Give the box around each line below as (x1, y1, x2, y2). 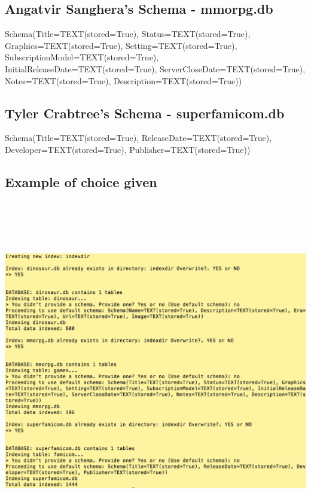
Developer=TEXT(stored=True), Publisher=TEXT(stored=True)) (5, 143, 251, 155)
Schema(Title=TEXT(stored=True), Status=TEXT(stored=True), (5, 27, 251, 40)
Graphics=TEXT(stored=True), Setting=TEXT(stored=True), (5, 39, 237, 51)
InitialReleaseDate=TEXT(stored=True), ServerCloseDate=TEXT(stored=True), (5, 62, 306, 75)
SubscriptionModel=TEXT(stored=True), (5, 51, 159, 63)
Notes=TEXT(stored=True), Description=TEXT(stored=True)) (5, 74, 242, 87)
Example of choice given (5, 172, 157, 191)
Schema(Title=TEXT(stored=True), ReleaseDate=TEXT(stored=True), (5, 131, 272, 144)
